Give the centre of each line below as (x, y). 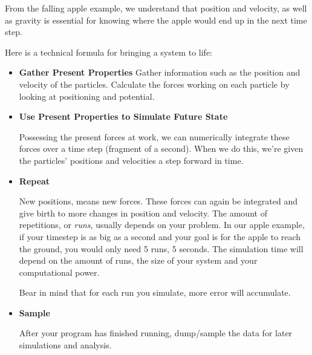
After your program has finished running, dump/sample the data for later (156, 333)
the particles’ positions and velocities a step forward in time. (131, 160)
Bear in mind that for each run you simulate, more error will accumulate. (155, 292)
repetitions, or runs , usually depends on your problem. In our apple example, (162, 225)
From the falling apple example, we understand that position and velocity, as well (156, 8)
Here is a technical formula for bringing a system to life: (109, 52)
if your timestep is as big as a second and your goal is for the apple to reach (160, 236)
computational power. (59, 272)
